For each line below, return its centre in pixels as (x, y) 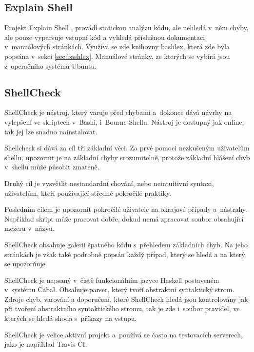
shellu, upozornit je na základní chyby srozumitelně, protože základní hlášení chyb (127, 157)
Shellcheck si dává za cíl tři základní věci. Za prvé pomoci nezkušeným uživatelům (127, 148)
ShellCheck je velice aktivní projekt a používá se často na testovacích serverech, (124, 334)
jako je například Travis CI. (46, 344)
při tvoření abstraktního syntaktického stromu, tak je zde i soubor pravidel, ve (122, 308)
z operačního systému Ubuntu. (50, 65)
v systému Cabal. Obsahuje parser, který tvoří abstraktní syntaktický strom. (119, 289)
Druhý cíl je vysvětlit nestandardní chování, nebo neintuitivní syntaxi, (109, 183)
